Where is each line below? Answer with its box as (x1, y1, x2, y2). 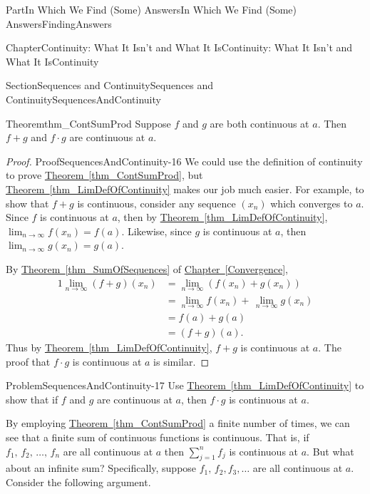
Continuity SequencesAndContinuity (6, 91, 161, 106)
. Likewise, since (121, 223, 192, 238)
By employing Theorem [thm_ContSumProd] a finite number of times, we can (6, 416, 350, 431)
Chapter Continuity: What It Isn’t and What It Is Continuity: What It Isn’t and (6, 40, 353, 55)
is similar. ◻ (153, 354, 210, 369)
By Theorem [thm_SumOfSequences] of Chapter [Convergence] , (6, 261, 288, 276)
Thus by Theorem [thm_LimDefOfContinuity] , (6, 340, 212, 355)
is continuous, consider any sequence (77, 195, 236, 210)
